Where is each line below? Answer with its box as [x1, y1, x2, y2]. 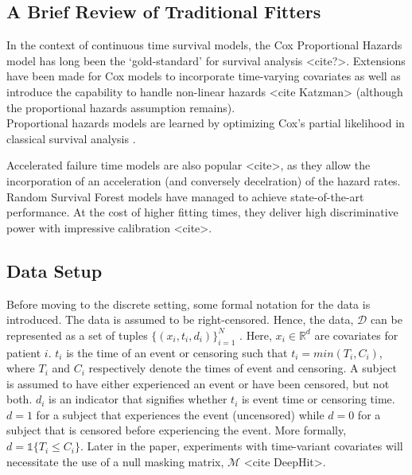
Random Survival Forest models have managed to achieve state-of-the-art [6, 188, 364, 204]
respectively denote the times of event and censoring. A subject [88, 360, 397, 376]
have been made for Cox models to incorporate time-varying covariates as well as [6, 68, 401, 84]
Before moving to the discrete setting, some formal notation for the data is [6, 295, 371, 312]
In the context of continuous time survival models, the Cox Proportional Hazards [6, 37, 402, 53]
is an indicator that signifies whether [49, 391, 227, 407]
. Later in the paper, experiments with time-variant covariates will [80, 438, 403, 454]
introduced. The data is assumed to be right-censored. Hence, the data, [6, 311, 354, 328]
